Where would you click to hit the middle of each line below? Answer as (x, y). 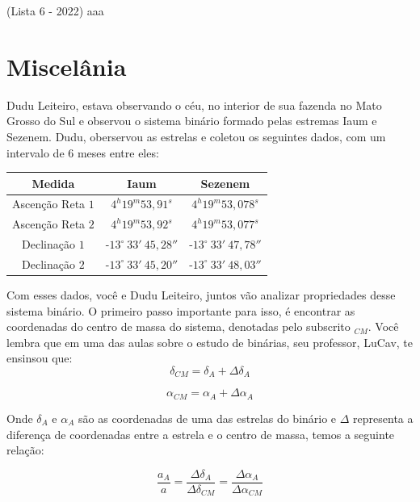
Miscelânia (67, 66)
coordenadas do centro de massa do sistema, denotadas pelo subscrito (178, 326)
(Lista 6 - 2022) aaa (55, 10)
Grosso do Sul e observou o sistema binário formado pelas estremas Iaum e (192, 121)
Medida (53, 183)
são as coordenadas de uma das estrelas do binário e (208, 418)
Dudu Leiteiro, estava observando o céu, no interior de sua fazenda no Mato (194, 105)
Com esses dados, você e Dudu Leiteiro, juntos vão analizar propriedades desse (201, 295)
